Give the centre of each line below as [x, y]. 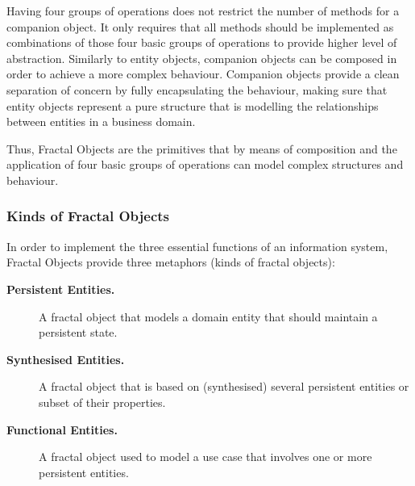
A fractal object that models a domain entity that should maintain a [208, 316]
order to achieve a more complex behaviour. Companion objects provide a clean [203, 74]
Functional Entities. [62, 429]
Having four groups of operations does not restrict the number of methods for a [203, 10]
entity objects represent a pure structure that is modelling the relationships [193, 105]
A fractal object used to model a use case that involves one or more [205, 457]
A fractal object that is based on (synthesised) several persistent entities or [224, 386]
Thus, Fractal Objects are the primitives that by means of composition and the [202, 148]
